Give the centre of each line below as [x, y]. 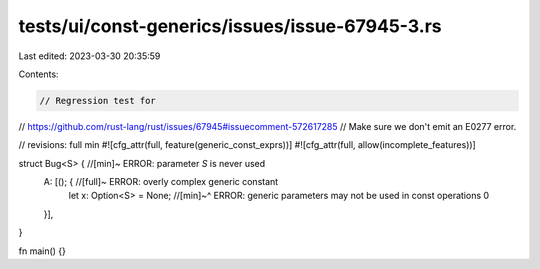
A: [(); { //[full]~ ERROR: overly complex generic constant [161, 182]
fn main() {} [42, 251]
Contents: [38, 74]
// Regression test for [98, 100]
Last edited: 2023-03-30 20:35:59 [89, 56]
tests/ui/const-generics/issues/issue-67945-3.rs [230, 26]
